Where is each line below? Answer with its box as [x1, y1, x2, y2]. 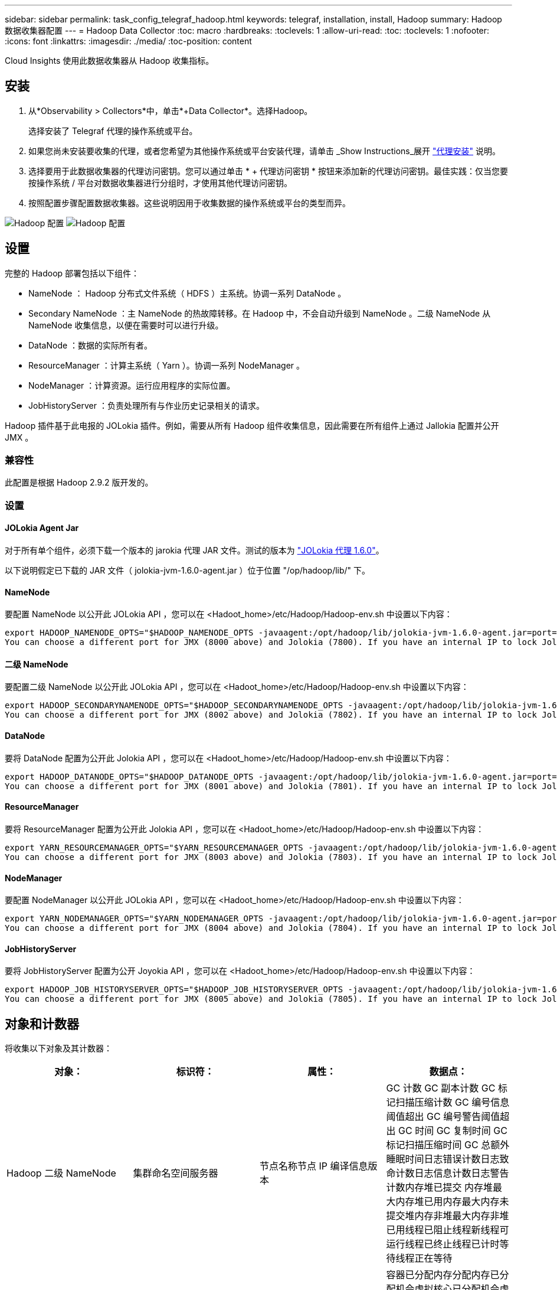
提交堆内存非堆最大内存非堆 [386, 1210, 509, 1222]
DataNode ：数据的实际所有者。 [28, 340, 153, 350]
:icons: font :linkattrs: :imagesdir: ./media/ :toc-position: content [5, 36, 252, 46]
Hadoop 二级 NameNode [6, 1167, 116, 1180]
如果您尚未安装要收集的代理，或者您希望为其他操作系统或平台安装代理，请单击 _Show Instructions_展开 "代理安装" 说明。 [28, 145, 500, 156]
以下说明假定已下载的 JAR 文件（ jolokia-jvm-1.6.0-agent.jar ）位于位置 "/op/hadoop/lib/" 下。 [5, 565, 371, 576]
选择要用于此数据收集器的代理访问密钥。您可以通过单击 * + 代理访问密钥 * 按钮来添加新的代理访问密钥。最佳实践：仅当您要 [28, 165, 508, 176]
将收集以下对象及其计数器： [5, 1043, 112, 1054]
